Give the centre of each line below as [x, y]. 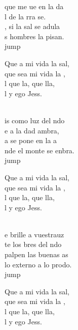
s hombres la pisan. [34, 36]
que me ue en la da [34, 6]
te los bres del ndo [33, 244]
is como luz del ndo [35, 120]
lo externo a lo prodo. [38, 264]
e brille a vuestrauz [34, 234]
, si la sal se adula [32, 26]
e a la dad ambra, [32, 130]
